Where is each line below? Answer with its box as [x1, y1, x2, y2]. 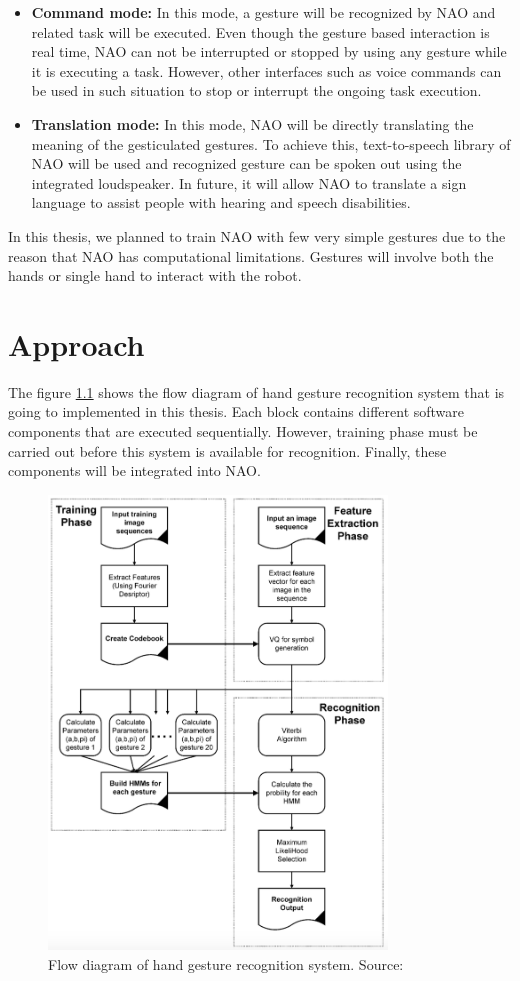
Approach [8, 323, 145, 364]
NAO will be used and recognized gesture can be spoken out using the [31, 153, 462, 174]
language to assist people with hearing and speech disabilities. [31, 192, 411, 213]
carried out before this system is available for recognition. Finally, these [8, 440, 447, 461]
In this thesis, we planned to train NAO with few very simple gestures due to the [8, 225, 506, 246]
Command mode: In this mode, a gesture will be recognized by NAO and [31, 2, 496, 22]
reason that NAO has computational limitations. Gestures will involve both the [8, 245, 494, 266]
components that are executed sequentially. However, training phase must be [8, 421, 478, 442]
